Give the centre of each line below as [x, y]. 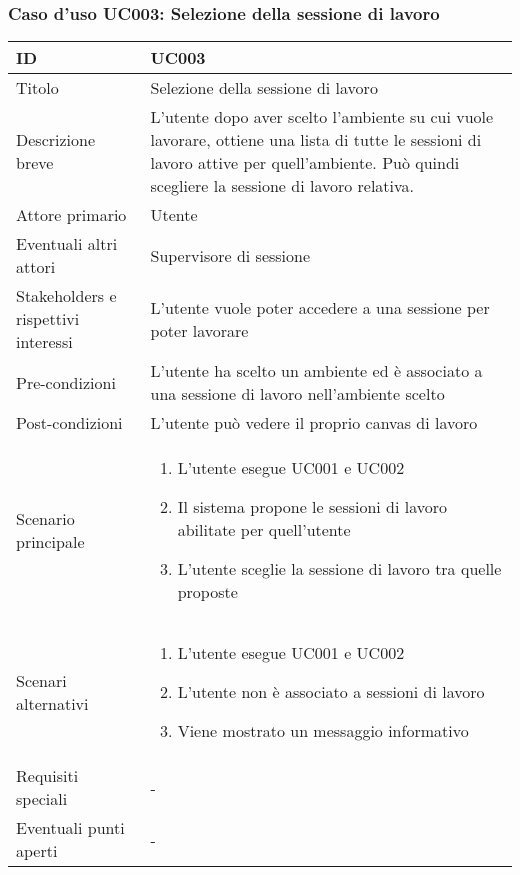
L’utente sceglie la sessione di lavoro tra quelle [339, 569]
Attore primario [71, 215]
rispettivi [48, 319]
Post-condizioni [69, 423]
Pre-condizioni [66, 382]
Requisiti [47, 776]
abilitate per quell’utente [264, 530]
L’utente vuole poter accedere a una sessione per [320, 307]
